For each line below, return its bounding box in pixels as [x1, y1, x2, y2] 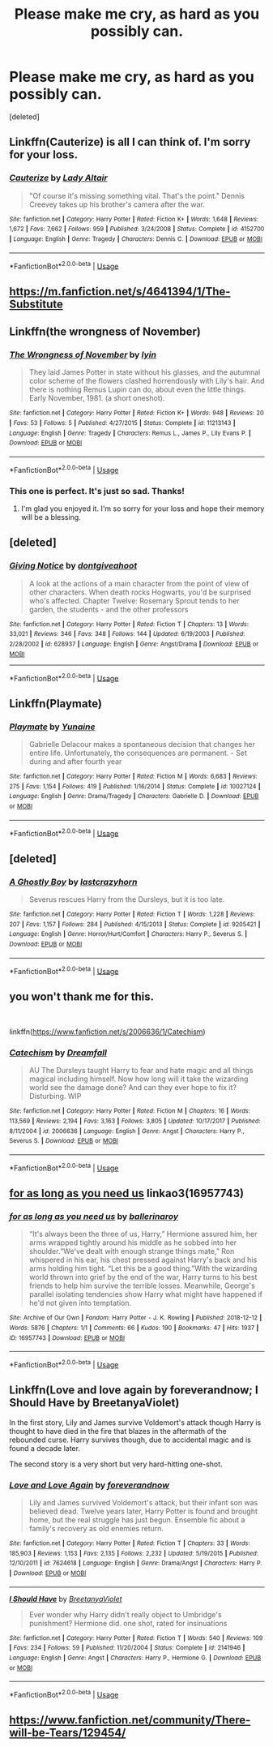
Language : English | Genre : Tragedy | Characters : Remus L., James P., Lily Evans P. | [9, 429, 252, 437]
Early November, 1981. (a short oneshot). [28, 393, 165, 403]
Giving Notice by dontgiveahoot [9, 560, 138, 572]
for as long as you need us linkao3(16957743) [9, 1186, 245, 1200]
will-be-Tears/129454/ [9, 1726, 126, 1740]
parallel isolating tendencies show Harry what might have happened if [28, 1290, 262, 1299]
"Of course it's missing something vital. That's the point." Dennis [28, 191, 245, 200]
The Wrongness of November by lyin [9, 349, 157, 360]
